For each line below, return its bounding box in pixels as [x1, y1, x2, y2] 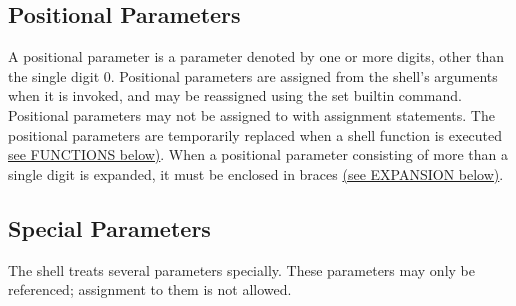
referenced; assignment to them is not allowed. [8, 279, 292, 300]
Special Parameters [8, 212, 211, 243]
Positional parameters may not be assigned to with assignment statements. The [8, 104, 495, 125]
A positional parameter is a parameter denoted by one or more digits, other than [8, 46, 504, 67]
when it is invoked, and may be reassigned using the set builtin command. [8, 85, 462, 106]
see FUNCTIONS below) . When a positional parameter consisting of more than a [8, 144, 508, 165]
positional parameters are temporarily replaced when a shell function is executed [8, 124, 503, 145]
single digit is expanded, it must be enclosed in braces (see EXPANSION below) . [8, 163, 504, 184]
